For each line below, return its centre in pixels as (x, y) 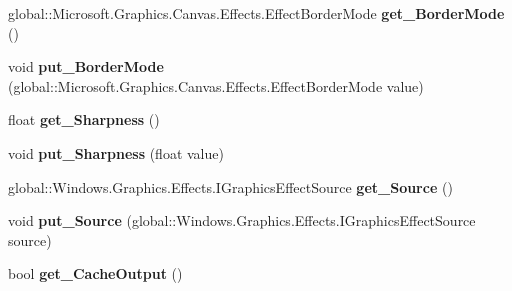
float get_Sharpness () (84, 119)
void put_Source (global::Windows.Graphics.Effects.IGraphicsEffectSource (242, 220)
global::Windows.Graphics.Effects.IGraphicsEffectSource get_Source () (230, 186)
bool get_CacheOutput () (95, 273)
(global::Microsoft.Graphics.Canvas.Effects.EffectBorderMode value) (216, 85)
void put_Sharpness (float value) (116, 152)
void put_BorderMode (86, 66)
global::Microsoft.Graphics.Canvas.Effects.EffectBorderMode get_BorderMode (256, 13)
